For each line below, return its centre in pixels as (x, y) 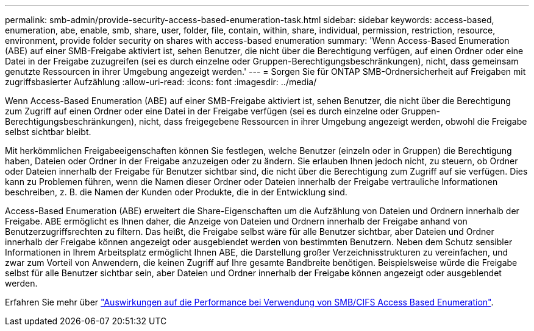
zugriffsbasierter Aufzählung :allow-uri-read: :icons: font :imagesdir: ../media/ (161, 82)
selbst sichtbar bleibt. (48, 132)
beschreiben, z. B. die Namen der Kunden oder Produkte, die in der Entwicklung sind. (176, 192)
